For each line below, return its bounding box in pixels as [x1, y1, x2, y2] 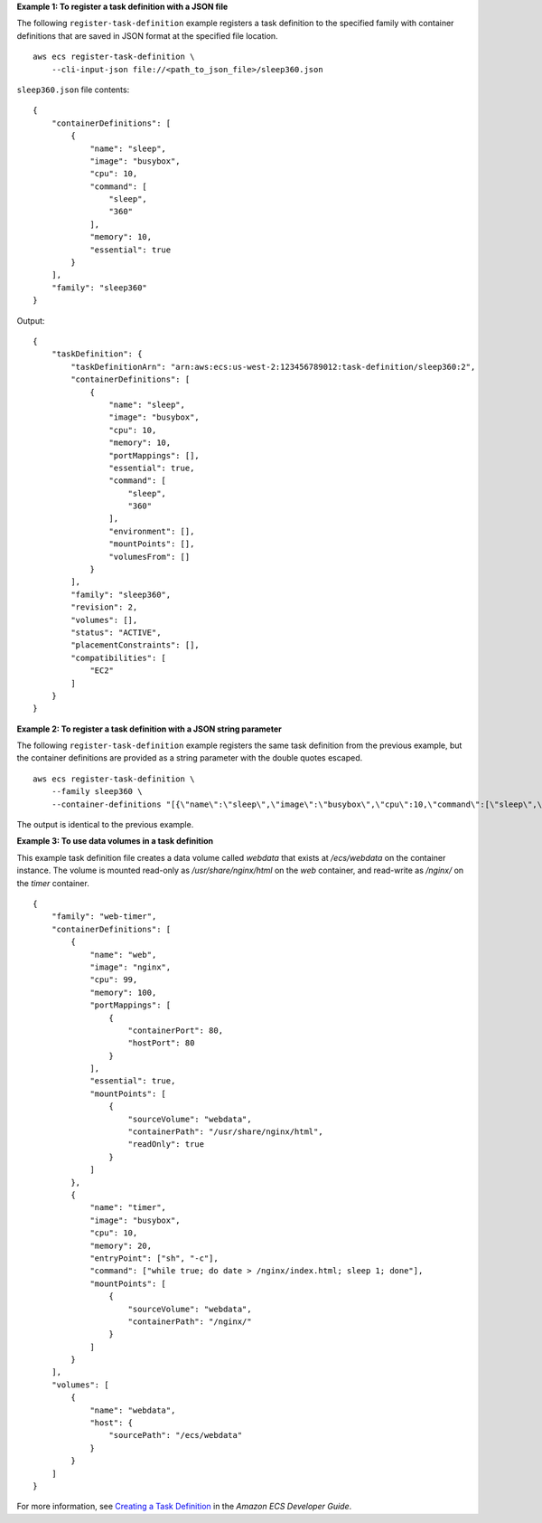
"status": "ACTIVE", [70, 627, 162, 638]
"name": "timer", [89, 1203, 167, 1213]
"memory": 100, [89, 987, 157, 998]
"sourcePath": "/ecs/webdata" [108, 1430, 243, 1441]
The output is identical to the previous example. [16, 819, 194, 830]
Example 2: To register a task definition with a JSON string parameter [16, 724, 282, 734]
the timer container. [16, 877, 89, 888]
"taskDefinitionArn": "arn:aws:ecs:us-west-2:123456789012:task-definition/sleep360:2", [70, 362, 476, 372]
